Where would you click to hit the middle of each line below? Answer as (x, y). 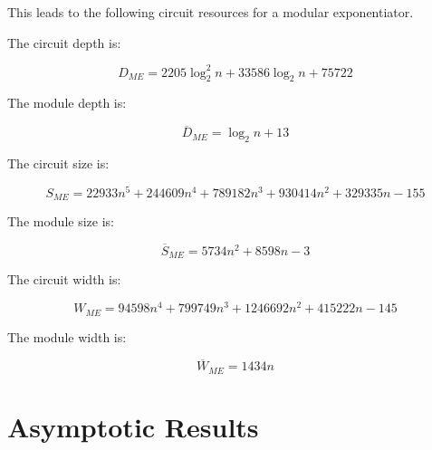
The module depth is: (67, 103)
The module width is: (67, 336)
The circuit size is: (58, 163)
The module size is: (61, 221)
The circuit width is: (64, 279)
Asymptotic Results (133, 427)
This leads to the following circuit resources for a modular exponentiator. (211, 12)
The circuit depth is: (64, 42)
